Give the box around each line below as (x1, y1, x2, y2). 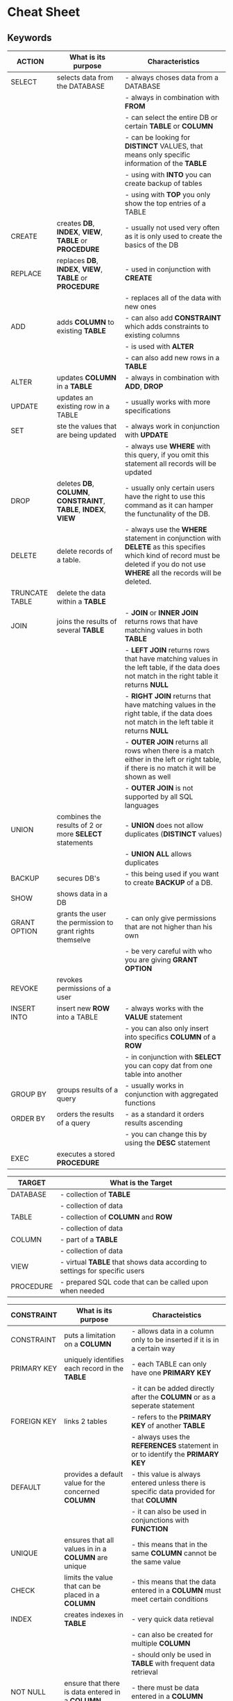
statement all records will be (124, 459, 217, 468)
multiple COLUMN (131, 1639, 191, 1648)
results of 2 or (56, 820, 103, 830)
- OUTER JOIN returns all (124, 737, 208, 747)
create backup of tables (124, 178, 202, 188)
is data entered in (64, 1687, 121, 1697)
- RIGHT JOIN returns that (124, 691, 212, 701)
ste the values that (56, 421, 116, 431)
